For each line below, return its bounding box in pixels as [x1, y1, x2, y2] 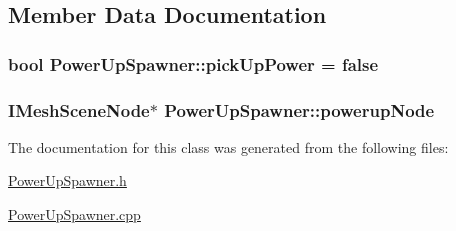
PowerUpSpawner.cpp [8, 204, 141, 225]
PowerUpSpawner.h [8, 170, 127, 191]
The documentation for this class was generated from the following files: [8, 136, 449, 157]
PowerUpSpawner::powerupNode [164, 97, 435, 122]
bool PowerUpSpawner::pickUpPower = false [8, 51, 379, 76]
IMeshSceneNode [8, 97, 150, 122]
